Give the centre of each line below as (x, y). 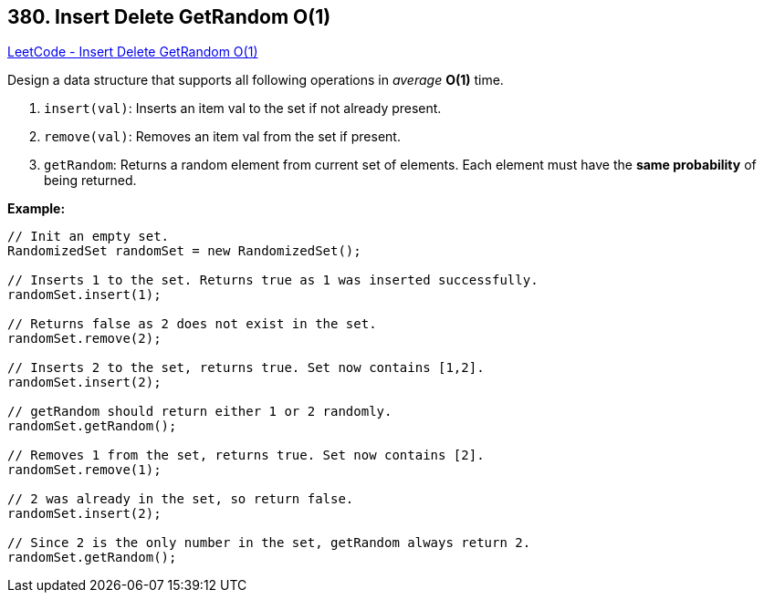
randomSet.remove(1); (84, 470)
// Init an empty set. (89, 237)
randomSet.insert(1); (84, 295)
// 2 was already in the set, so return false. (181, 499)
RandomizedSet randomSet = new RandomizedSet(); (184, 251)
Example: (37, 209)
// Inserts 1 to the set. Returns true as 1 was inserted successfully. (273, 280)
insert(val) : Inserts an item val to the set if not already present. (243, 109)
